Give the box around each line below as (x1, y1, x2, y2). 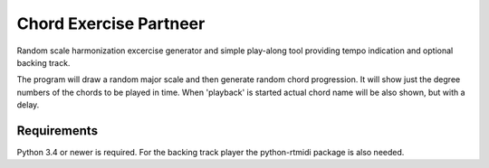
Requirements (16, 123, 99, 138)
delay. (16, 99, 40, 110)
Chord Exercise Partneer (16, 14, 206, 33)
